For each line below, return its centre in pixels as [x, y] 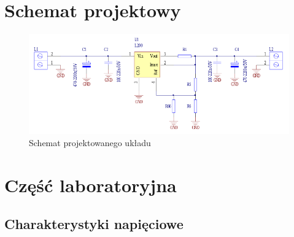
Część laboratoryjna [91, 185]
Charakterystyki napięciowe [94, 224]
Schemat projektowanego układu [90, 142]
